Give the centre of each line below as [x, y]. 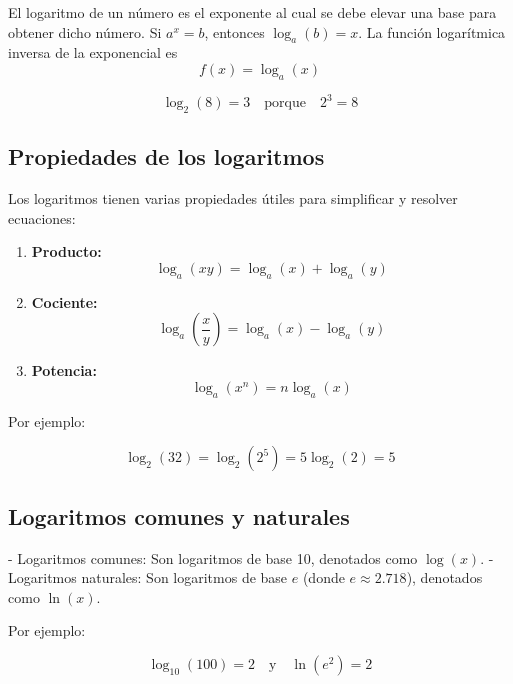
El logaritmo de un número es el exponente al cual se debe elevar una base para [252, 12]
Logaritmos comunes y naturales [179, 515]
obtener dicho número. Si [85, 31]
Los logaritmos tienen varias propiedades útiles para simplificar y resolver [233, 198]
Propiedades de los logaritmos [166, 156]
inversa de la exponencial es [93, 52]
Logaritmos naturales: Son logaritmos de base [148, 577]
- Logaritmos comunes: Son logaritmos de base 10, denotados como [213, 557]
